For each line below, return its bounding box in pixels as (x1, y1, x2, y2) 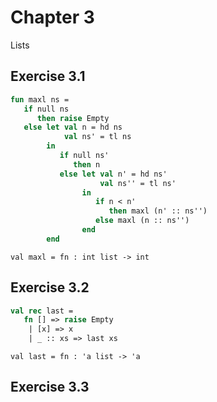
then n (73, 159, 101, 170)
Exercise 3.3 (10, 379, 90, 396)
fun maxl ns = (10, 94, 70, 105)
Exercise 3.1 (10, 68, 86, 85)
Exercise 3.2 (10, 279, 90, 296)
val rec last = (10, 306, 74, 316)
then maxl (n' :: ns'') (108, 206, 208, 216)
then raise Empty (36, 113, 110, 123)
